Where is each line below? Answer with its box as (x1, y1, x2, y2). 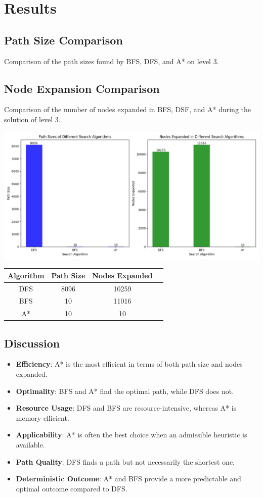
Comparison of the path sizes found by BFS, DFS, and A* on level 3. (4, 56, 219, 66)
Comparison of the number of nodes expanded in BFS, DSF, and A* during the (4, 104, 251, 115)
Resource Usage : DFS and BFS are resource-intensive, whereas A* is (16, 403, 237, 413)
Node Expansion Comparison (4, 80, 160, 96)
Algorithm (8, 270, 45, 280)
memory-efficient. (16, 412, 69, 423)
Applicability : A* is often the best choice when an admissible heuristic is (16, 429, 247, 440)
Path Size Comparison (4, 32, 123, 47)
